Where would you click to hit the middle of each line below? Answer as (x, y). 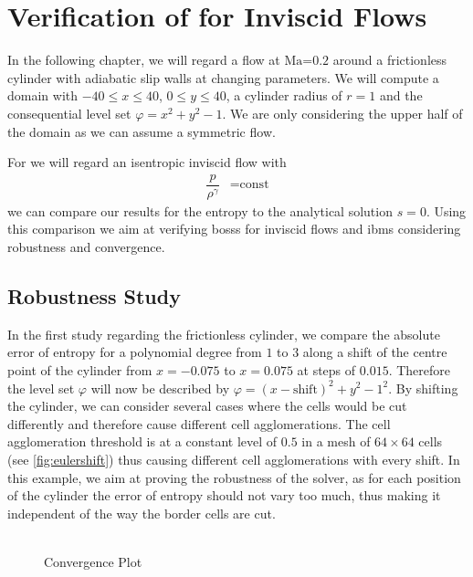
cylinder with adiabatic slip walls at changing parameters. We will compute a (223, 77)
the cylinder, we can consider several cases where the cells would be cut (207, 406)
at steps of (326, 369)
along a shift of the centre (375, 352)
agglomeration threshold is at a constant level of (142, 441)
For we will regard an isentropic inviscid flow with (147, 162)
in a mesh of (336, 441)
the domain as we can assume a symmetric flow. (142, 131)
